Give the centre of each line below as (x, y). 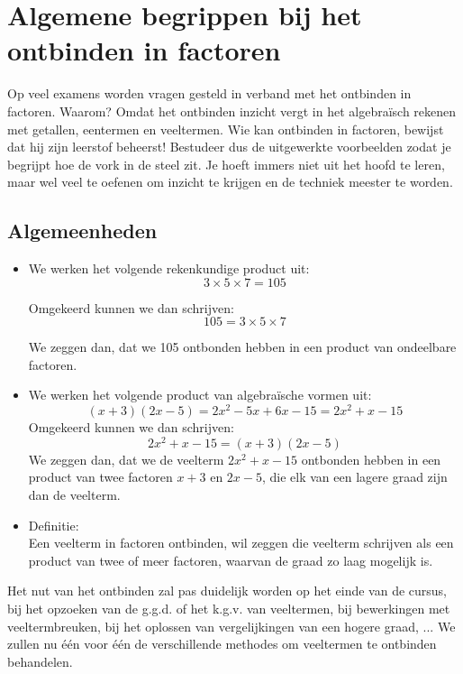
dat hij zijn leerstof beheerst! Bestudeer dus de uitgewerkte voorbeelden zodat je (229, 147)
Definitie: (54, 525)
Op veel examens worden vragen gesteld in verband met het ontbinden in (209, 93)
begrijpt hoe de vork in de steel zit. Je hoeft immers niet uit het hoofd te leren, (226, 164)
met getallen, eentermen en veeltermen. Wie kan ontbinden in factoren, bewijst (226, 129)
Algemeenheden (82, 231)
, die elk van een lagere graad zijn (354, 477)
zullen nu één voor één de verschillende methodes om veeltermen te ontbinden (222, 644)
